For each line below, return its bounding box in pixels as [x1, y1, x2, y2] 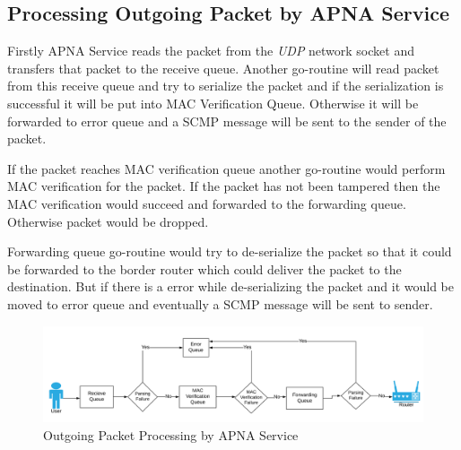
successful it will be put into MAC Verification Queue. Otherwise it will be [7, 93, 419, 112]
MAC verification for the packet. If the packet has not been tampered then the [7, 177, 440, 195]
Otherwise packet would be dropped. [7, 212, 209, 230]
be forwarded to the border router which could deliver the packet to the [7, 259, 402, 278]
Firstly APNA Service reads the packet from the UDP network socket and [7, 41, 414, 60]
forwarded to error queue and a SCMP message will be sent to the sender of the [7, 111, 447, 130]
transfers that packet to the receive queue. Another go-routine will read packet [7, 58, 439, 77]
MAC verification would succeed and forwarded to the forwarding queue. [7, 194, 406, 212]
